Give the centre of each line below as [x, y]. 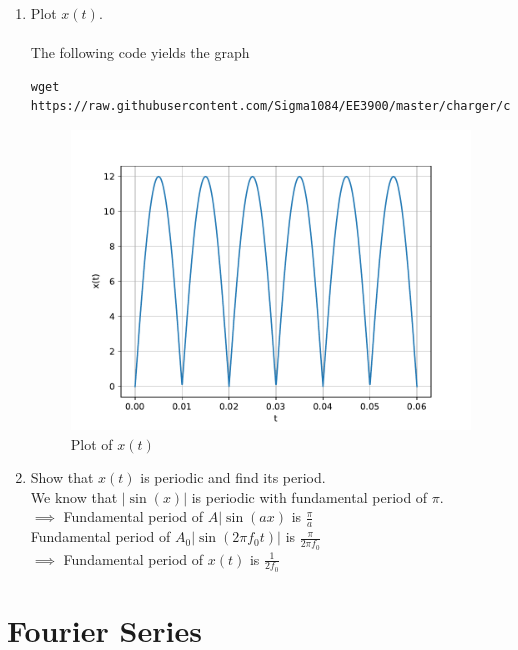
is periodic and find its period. [233, 477]
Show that [62, 477]
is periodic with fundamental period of [309, 496]
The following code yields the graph [140, 52]
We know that [74, 496]
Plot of [91, 443]
